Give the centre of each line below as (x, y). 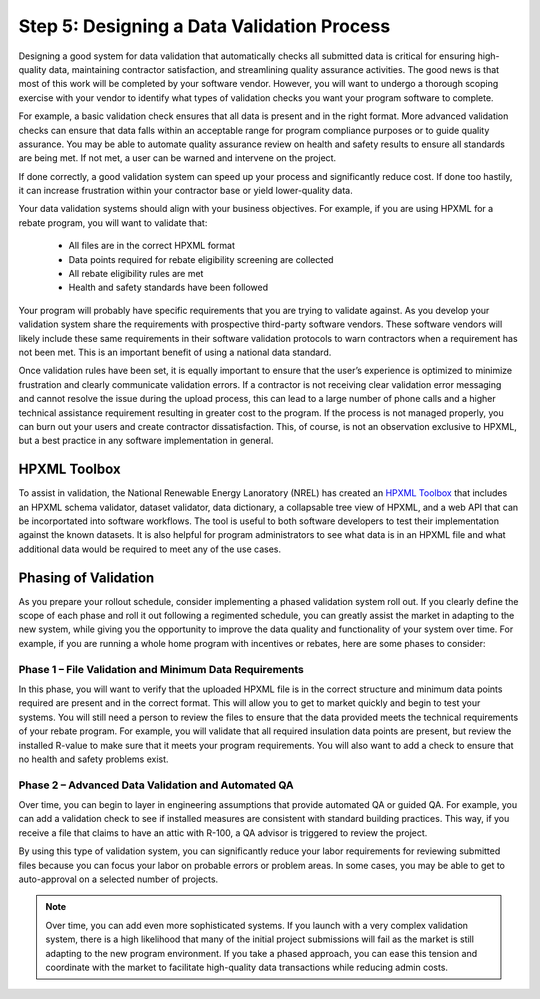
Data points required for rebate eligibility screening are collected (201, 259)
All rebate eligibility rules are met (136, 274)
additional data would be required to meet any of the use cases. (150, 549)
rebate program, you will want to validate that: (113, 222)
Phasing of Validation (86, 577)
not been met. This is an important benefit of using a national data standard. (175, 352)
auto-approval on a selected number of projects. (118, 879)
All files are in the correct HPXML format (151, 246)
